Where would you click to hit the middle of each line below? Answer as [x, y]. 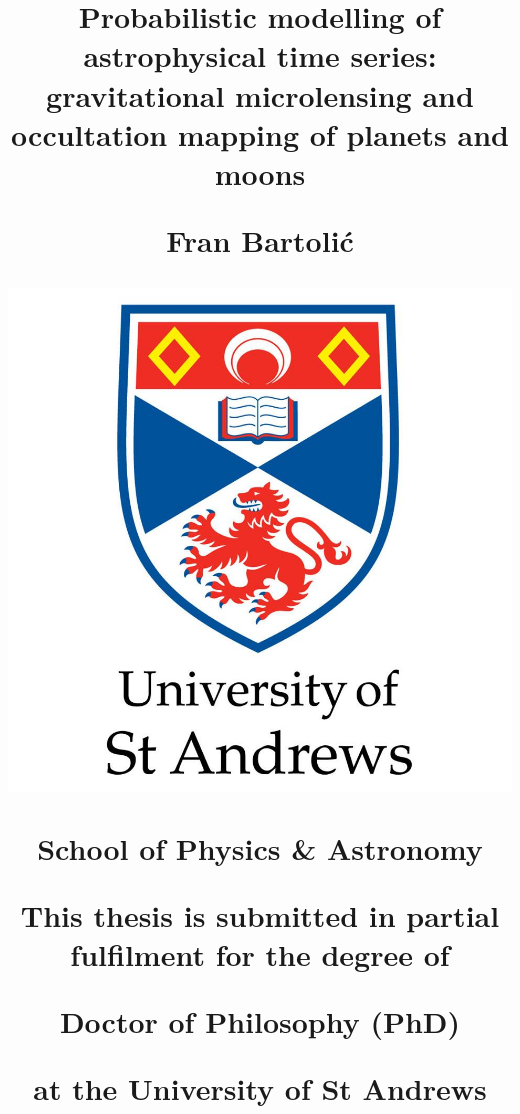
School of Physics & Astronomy [260, 847]
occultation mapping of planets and [260, 133]
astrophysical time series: [260, 55]
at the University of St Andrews [260, 1088]
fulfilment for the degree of [260, 953]
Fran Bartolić [260, 240]
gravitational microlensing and [260, 94]
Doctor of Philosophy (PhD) [260, 1021]
